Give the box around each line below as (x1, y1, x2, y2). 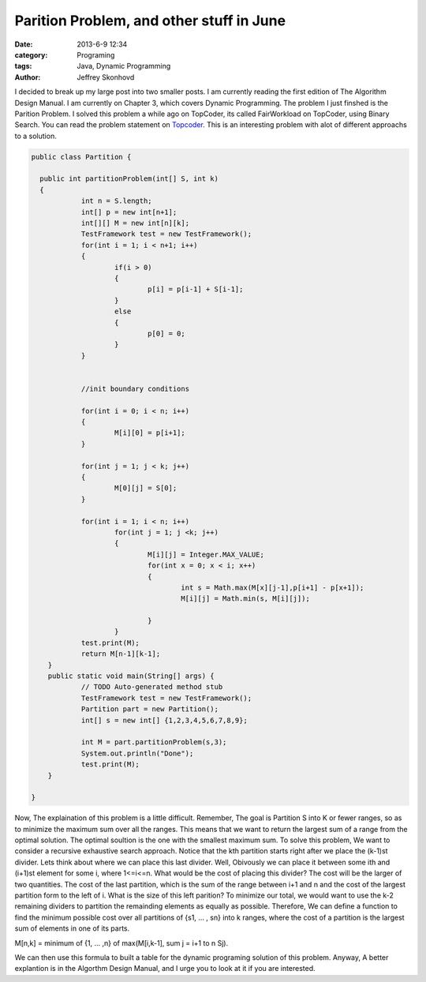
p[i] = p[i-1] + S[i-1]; (147, 285, 244, 294)
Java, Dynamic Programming (77, 62, 171, 71)
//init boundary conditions (80, 384, 189, 393)
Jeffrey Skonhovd (77, 72, 135, 82)
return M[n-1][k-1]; (80, 650, 161, 658)
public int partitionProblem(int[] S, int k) (39, 174, 219, 183)
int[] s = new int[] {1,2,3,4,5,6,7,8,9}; (80, 715, 248, 725)
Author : (14, 72, 41, 82)
